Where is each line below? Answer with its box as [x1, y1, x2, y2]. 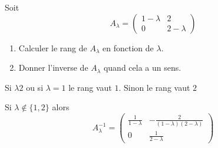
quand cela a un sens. [103, 61, 181, 74]
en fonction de [103, 41, 154, 54]
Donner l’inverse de [18, 61, 88, 74]
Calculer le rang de [18, 41, 87, 54]
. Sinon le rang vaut [118, 81, 190, 93]
